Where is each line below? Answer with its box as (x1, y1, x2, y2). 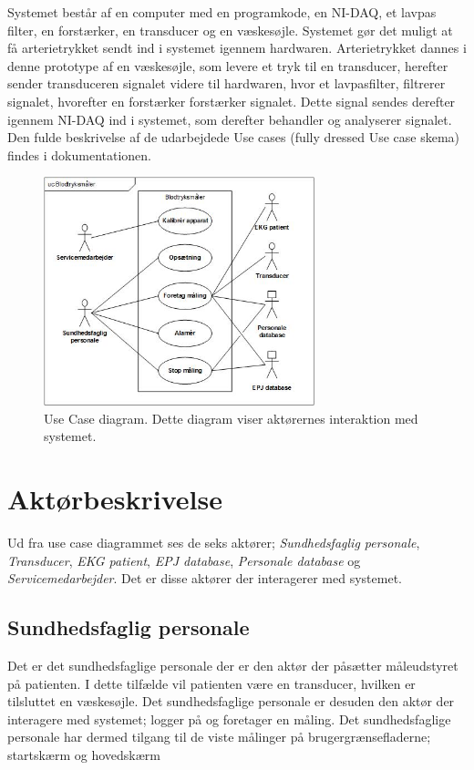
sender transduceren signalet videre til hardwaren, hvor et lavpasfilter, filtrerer (7, 74, 446, 93)
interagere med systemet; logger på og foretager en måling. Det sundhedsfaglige (7, 709, 451, 728)
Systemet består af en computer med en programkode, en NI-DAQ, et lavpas (7, 3, 437, 21)
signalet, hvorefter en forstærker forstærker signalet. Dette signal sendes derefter (7, 91, 456, 110)
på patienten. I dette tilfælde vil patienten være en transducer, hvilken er (7, 673, 416, 693)
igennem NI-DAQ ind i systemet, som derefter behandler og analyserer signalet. (7, 109, 452, 128)
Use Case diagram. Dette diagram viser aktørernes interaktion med (44, 408, 418, 427)
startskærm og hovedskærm (7, 745, 160, 764)
